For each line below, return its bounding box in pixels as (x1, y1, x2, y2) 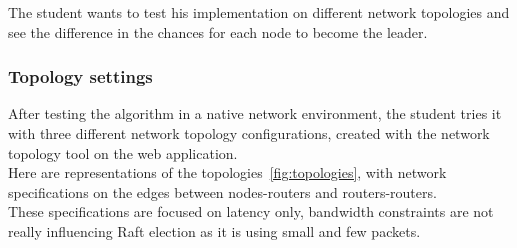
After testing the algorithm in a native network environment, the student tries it (8, 103, 502, 124)
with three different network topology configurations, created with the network (8, 123, 490, 143)
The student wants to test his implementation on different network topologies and (8, 2, 510, 22)
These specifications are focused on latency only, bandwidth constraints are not (8, 201, 494, 222)
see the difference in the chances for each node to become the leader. (8, 21, 428, 42)
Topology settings (8, 64, 153, 89)
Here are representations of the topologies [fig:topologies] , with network (8, 162, 447, 183)
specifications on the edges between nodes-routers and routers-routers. (8, 181, 437, 202)
